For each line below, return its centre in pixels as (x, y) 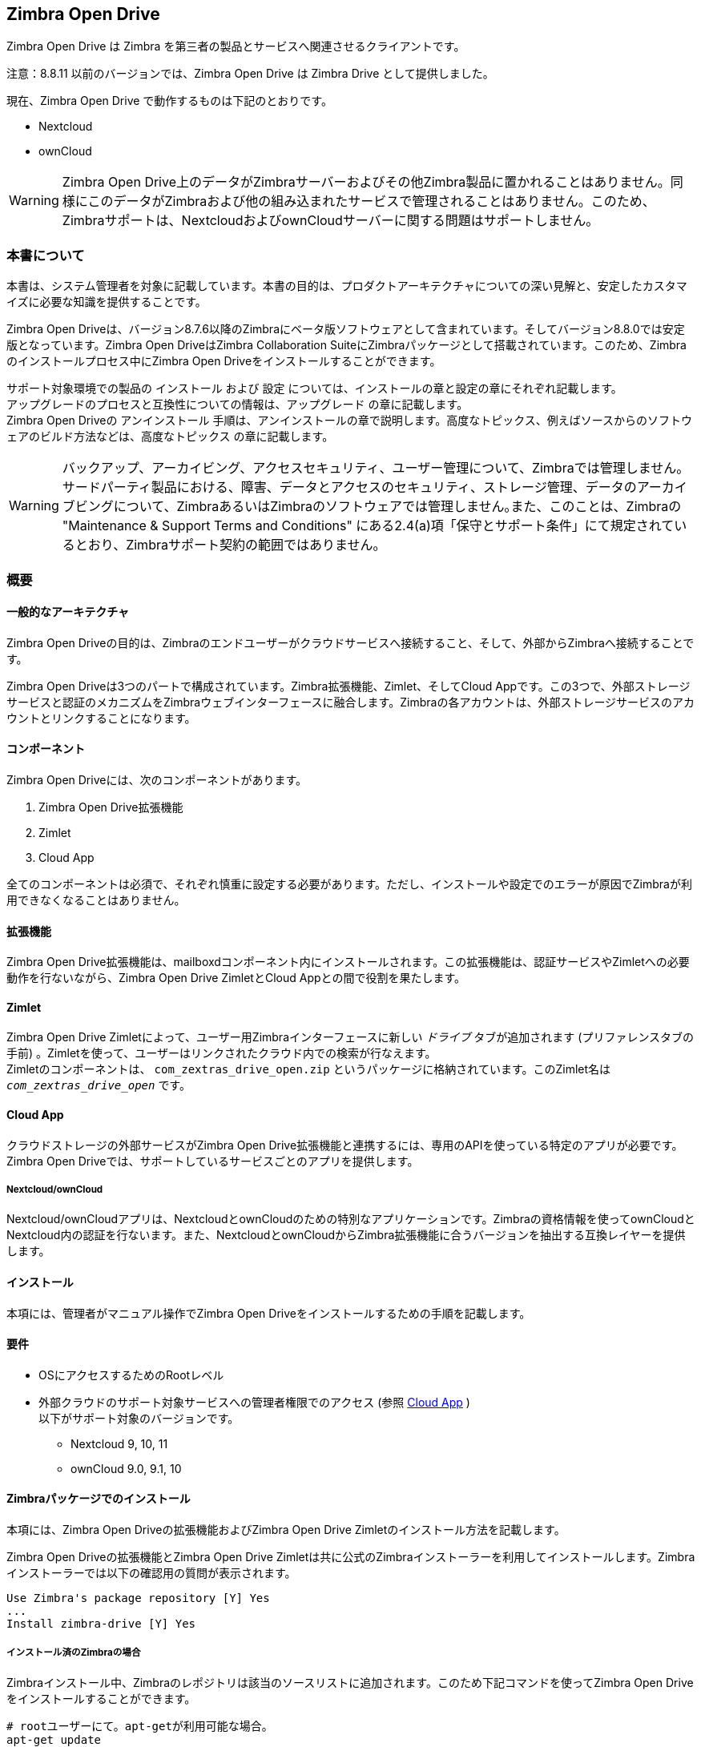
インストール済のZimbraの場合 (74, 1653)
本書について (46, 255)
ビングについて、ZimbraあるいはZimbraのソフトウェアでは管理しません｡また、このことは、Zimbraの (378, 507)
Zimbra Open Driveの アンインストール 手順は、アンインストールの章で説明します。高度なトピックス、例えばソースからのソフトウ (350, 421)
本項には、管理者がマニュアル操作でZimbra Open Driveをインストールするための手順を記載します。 (269, 1313)
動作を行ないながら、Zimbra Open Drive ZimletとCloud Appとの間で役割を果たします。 (236, 978)
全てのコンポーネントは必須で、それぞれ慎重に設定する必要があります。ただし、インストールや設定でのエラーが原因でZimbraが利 (349, 884)
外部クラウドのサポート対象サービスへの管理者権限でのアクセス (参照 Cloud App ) (254, 1402)
